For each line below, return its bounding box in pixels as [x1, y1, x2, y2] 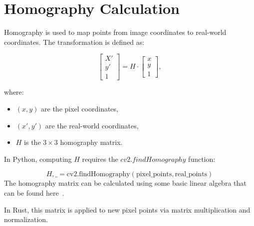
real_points [175, 171, 208, 178]
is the [24, 137, 41, 147]
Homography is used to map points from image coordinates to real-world [4, 27, 227, 37]
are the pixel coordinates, [41, 104, 118, 113]
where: [4, 87, 24, 97]
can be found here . [4, 187, 64, 198]
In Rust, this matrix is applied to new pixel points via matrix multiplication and [4, 204, 251, 215]
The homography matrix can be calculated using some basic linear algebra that [4, 178, 247, 188]
